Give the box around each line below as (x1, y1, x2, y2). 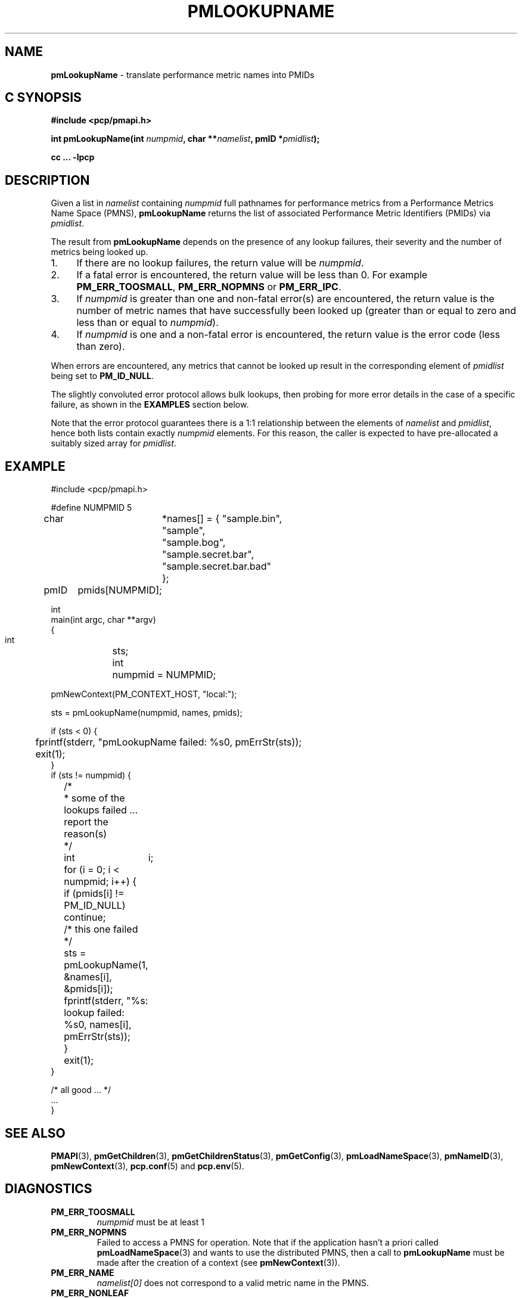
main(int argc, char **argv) (51, 614, 156, 625)
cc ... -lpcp (51, 152, 95, 163)
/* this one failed (64, 923, 138, 936)
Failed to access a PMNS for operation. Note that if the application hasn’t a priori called (97, 1237, 439, 1247)
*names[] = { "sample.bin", (161, 513, 282, 525)
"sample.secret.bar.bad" (161, 560, 272, 573)
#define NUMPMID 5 (51, 502, 132, 513)
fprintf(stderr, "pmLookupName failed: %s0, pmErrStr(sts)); (35, 736, 302, 749)
